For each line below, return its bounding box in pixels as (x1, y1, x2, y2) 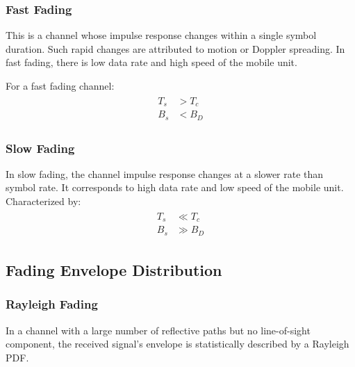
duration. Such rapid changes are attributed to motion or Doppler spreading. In (6, 41, 345, 56)
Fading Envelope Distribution (6, 259, 222, 280)
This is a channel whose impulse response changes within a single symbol (6, 28, 317, 42)
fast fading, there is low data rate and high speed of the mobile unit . (6, 55, 297, 70)
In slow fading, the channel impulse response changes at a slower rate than (6, 166, 324, 181)
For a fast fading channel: (6, 79, 115, 92)
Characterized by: (6, 194, 81, 208)
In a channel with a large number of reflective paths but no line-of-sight (6, 323, 311, 337)
